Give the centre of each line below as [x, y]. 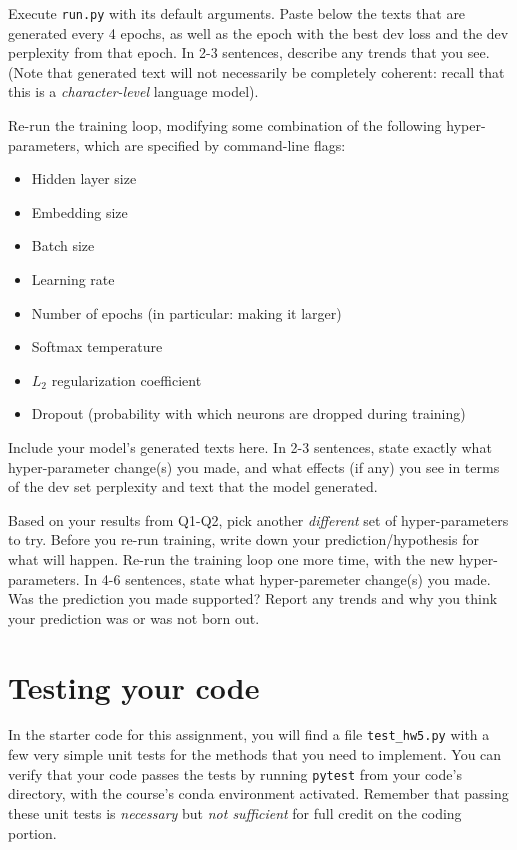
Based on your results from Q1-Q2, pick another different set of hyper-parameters [258, 519]
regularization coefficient [126, 379]
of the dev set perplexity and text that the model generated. [193, 486]
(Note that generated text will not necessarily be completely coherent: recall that [256, 71]
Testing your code [134, 686]
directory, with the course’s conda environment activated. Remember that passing [258, 793]
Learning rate [73, 279]
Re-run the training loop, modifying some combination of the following [225, 125]
